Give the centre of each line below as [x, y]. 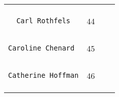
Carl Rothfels [43, 21]
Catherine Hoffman [44, 75]
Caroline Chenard [41, 48]
